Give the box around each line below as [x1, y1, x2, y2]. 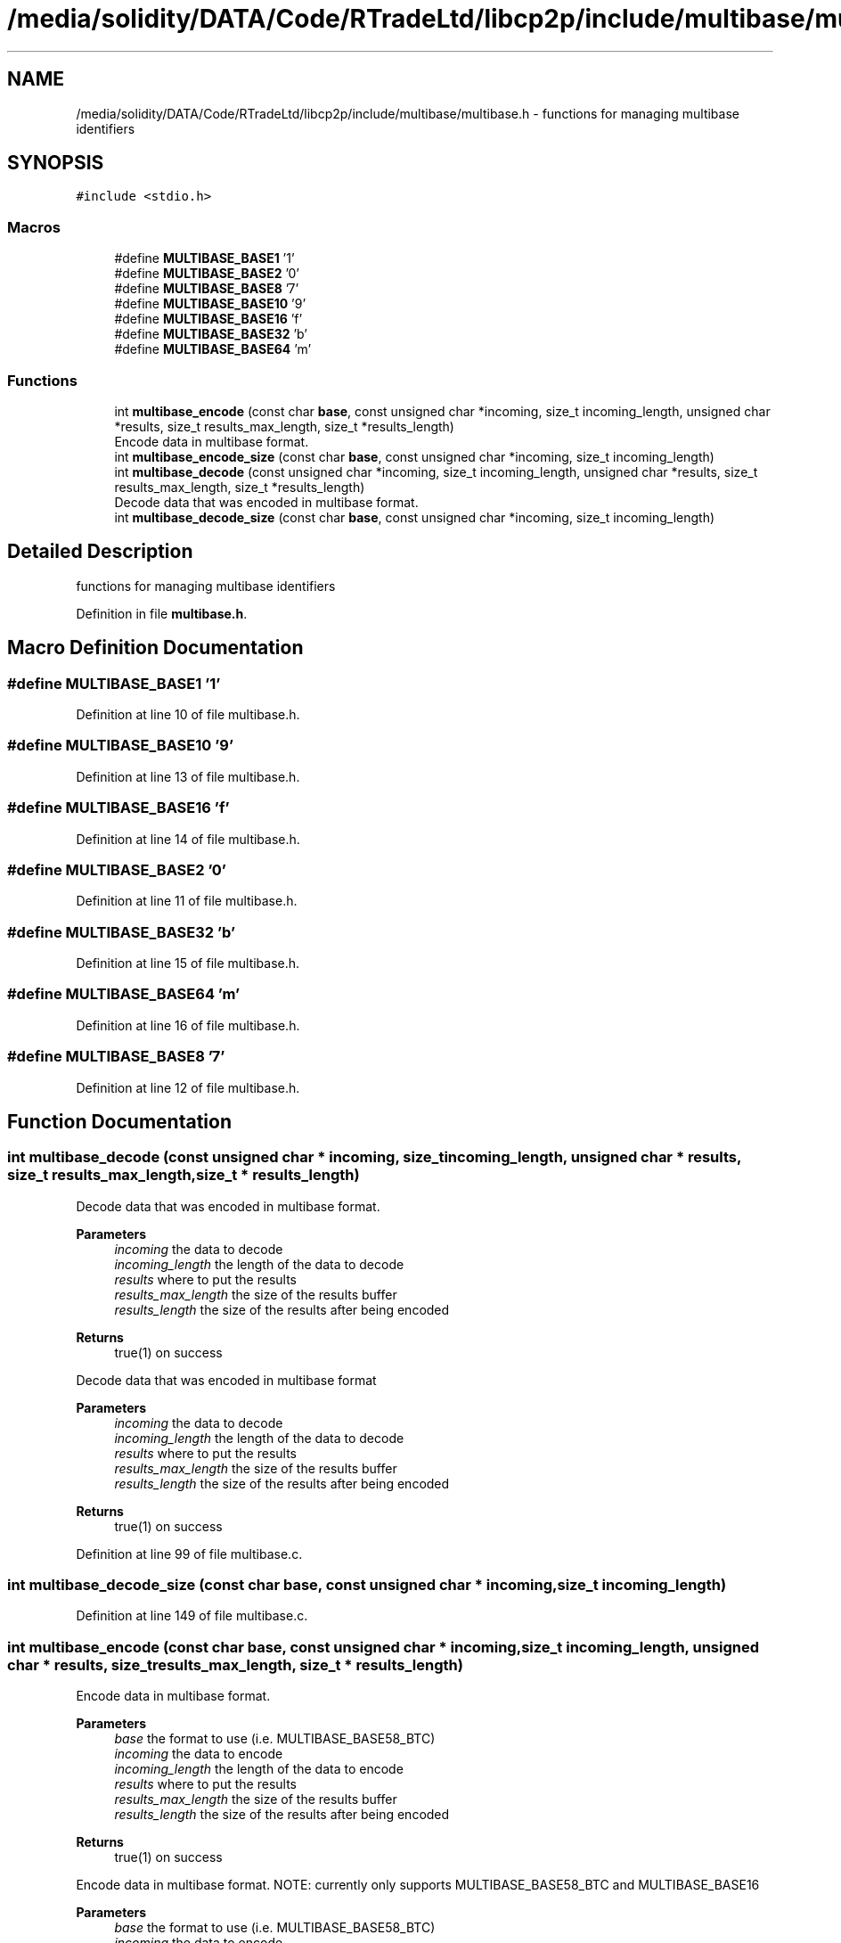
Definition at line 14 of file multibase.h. [76, 831, 300, 847]
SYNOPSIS [7, 152, 104, 175]
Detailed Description [7, 540, 193, 563]
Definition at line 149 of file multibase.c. [76, 1608, 308, 1624]
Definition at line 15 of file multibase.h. [76, 955, 300, 971]
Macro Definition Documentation [7, 636, 304, 660]
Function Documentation [7, 1110, 232, 1133]
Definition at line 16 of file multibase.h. [76, 1017, 300, 1033]
